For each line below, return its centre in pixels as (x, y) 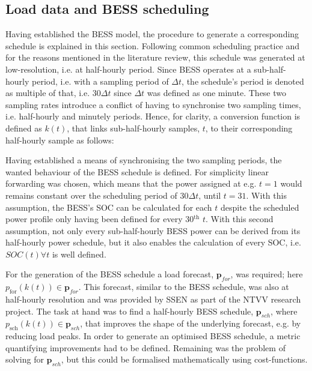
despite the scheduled (260, 207)
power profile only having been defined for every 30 (100, 219)
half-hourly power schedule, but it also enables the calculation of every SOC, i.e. (153, 242)
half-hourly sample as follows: (60, 140)
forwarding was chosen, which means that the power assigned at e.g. (131, 183)
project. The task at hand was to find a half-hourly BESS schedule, (130, 311)
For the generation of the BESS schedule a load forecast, (110, 274)
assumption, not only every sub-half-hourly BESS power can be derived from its (153, 230)
